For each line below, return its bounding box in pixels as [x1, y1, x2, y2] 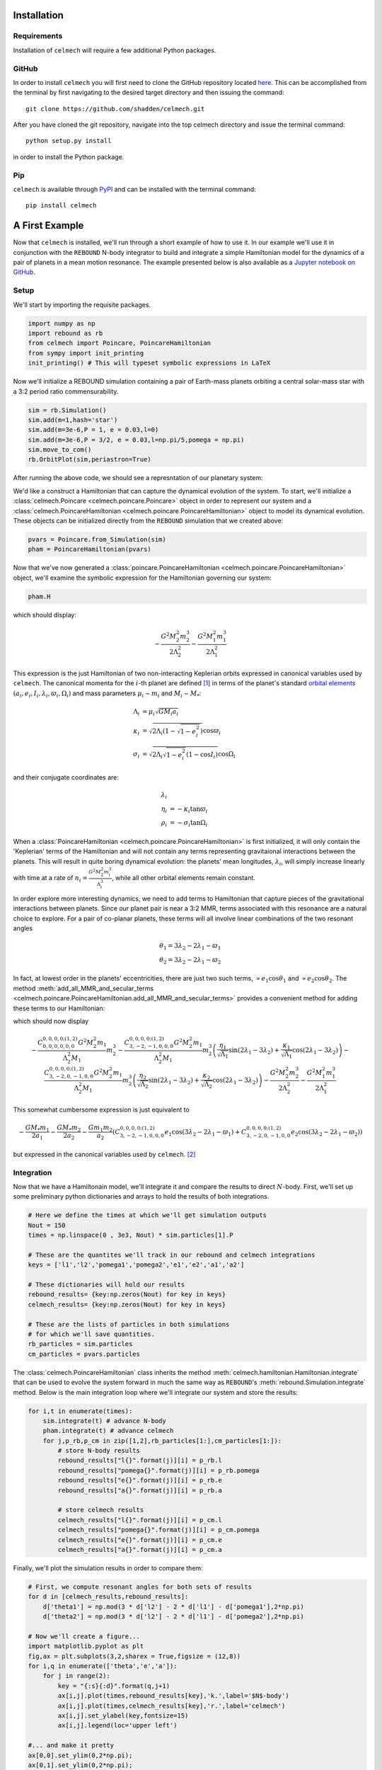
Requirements [13, 31, 63, 41]
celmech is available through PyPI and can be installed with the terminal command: [13, 185, 256, 193]
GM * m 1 [25, 1123, 50, 1133]
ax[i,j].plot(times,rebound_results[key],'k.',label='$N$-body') [57, 1692, 289, 1700]
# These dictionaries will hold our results [28, 1281, 185, 1289]
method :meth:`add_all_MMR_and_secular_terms [13, 984, 154, 993]
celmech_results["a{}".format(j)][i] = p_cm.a [57, 1546, 222, 1553]
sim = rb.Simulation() [28, 406, 107, 414]
